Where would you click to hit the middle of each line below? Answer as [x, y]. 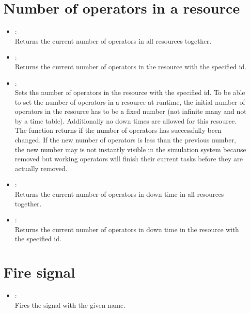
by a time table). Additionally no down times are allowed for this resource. [126, 120]
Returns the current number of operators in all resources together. [113, 40]
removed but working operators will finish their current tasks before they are [129, 159]
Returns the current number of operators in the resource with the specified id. [131, 66]
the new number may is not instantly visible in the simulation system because [130, 149]
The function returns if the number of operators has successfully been [118, 130]
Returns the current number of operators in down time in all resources [119, 194]
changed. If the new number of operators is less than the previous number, [125, 140]
